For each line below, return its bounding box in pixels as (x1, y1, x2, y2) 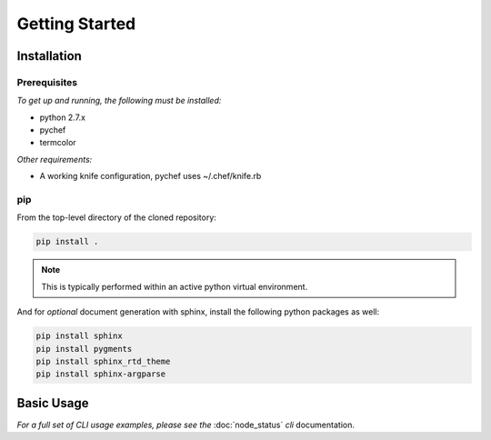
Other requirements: (16, 154, 93, 165)
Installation (16, 48, 82, 64)
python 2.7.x (39, 112, 86, 123)
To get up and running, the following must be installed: (16, 95, 222, 106)
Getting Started (16, 14, 136, 34)
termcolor (39, 137, 76, 148)
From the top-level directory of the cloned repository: (16, 212, 217, 223)
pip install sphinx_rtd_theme (35, 355, 171, 366)
